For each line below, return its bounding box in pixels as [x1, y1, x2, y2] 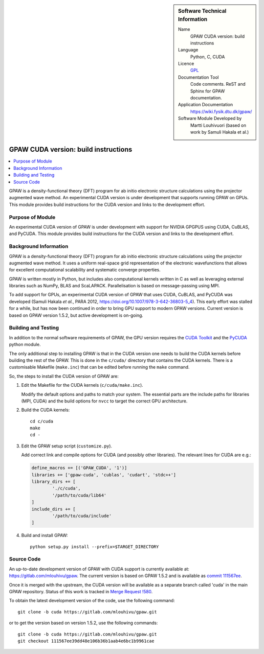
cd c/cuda [30, 419, 53, 424]
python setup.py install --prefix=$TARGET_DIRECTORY [30, 544, 159, 549]
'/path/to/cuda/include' [52, 513, 112, 518]
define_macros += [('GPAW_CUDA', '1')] [31, 465, 127, 471]
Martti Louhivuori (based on [190, 122, 246, 128]
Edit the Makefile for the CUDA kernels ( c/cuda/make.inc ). [21, 382, 144, 388]
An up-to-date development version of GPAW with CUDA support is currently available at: [9, 566, 190, 572]
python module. [9, 342, 41, 348]
